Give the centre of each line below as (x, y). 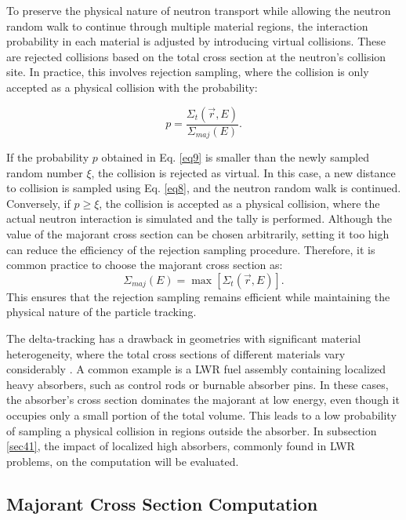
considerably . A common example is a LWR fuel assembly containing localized (196, 369)
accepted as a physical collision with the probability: (132, 87)
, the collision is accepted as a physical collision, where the (239, 203)
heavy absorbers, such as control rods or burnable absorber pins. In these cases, (198, 384)
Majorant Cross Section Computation (162, 503)
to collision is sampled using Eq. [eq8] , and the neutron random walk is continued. (204, 188)
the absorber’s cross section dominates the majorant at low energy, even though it (203, 400)
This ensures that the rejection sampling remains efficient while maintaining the (198, 296)
